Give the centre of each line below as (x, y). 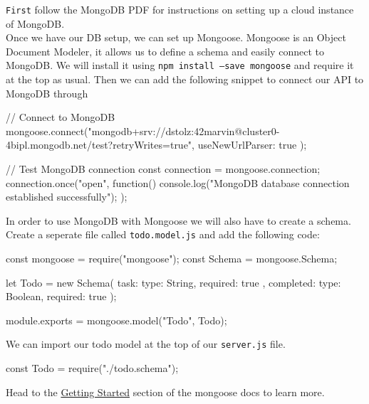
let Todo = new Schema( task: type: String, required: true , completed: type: (173, 282)
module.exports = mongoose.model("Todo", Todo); (116, 320)
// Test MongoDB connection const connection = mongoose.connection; (163, 169)
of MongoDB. (35, 23)
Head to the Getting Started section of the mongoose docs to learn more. (165, 392)
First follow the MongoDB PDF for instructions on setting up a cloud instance (180, 9)
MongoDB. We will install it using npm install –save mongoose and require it (180, 65)
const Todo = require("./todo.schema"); (92, 368)
